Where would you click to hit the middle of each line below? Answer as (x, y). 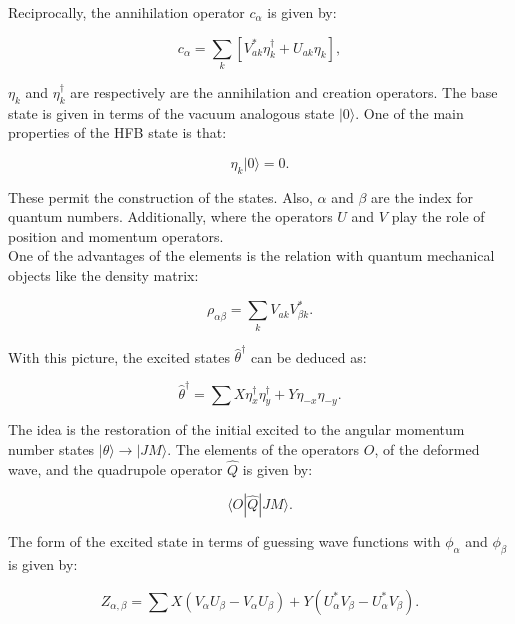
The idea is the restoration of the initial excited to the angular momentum (236, 429)
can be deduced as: (308, 356)
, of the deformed (427, 448)
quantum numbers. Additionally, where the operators (170, 216)
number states (51, 448)
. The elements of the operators (263, 448)
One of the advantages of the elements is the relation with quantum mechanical (251, 255)
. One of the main (409, 112)
